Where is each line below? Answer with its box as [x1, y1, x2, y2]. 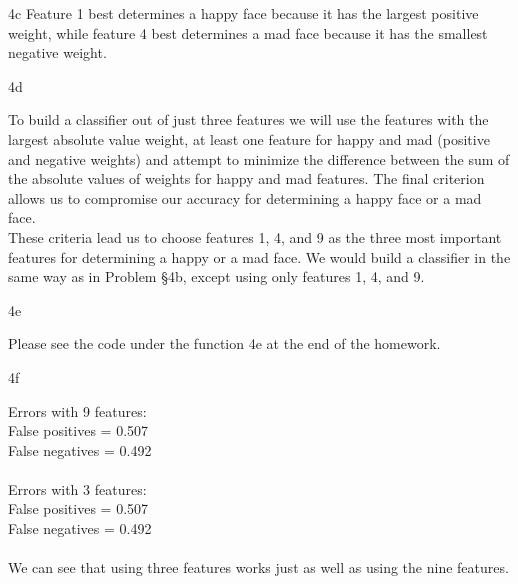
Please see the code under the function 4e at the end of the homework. [8, 333, 441, 354]
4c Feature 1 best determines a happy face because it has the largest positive [8, 3, 479, 23]
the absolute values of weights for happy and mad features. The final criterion [8, 168, 485, 189]
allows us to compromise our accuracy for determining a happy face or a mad [8, 187, 482, 208]
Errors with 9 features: [8, 400, 147, 421]
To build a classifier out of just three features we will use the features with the [8, 109, 489, 130]
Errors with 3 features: [8, 478, 147, 499]
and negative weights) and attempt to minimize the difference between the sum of [8, 148, 510, 169]
